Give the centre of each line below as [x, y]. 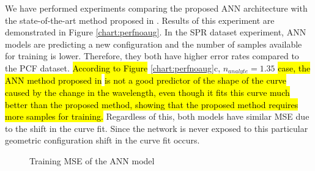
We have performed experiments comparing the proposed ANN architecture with [156, 8]
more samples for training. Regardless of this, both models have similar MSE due [157, 116]
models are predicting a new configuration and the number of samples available [154, 44]
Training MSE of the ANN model [92, 160]
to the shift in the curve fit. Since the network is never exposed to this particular [157, 128]
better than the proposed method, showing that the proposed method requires [152, 104]
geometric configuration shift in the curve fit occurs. [102, 140]
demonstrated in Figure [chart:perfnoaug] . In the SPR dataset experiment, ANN [156, 32]
